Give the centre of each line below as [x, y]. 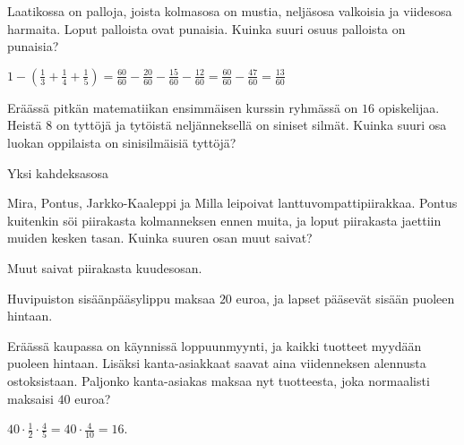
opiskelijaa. [409, 107]
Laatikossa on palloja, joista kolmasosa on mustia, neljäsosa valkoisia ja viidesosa [230, 11]
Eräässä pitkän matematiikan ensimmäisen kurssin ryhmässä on [183, 107]
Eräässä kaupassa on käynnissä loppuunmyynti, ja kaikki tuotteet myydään [215, 345]
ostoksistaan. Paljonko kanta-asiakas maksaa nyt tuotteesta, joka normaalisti [219, 380]
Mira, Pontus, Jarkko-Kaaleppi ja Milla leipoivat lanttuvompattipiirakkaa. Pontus [232, 203]
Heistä [25, 125]
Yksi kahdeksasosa [58, 172]
